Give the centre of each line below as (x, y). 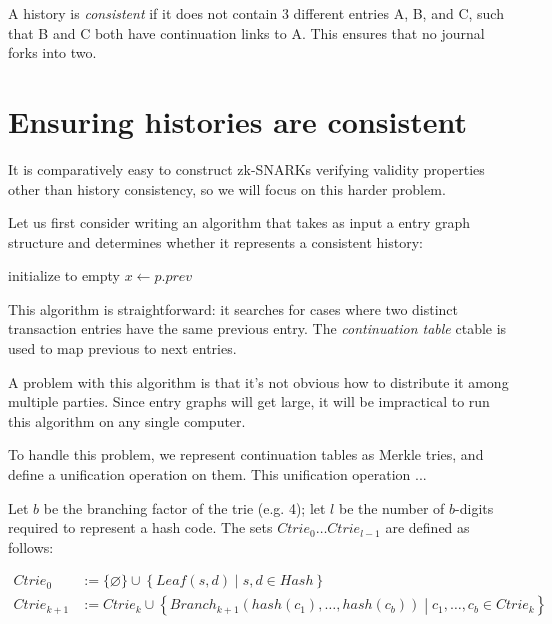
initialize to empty (64, 275)
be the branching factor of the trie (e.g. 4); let (184, 507)
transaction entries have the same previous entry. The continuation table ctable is (257, 328)
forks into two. (52, 52)
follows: (31, 546)
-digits (474, 507)
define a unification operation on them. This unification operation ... (217, 474)
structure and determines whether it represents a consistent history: (215, 241)
